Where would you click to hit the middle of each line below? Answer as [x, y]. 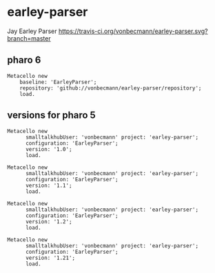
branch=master [29, 38]
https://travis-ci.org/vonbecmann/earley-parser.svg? [133, 31]
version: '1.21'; [50, 258]
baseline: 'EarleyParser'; [58, 82]
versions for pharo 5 [52, 115]
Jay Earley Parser [32, 31]
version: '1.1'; [49, 185]
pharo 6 [24, 60]
